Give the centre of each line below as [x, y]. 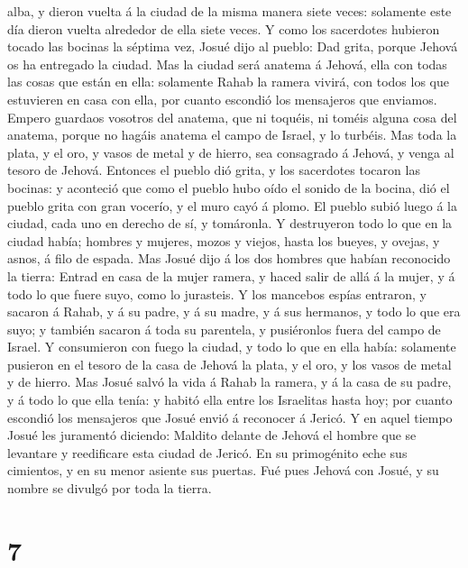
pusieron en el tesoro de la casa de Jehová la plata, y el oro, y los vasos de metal [229, 364]
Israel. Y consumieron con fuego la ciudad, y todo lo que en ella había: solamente [232, 347]
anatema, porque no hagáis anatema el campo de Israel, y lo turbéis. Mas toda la [232, 135]
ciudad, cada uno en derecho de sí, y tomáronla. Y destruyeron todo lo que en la [230, 223]
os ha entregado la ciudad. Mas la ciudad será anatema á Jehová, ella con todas [227, 64]
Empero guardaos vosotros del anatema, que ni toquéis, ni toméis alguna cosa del [232, 117]
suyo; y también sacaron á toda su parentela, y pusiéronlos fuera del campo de [224, 329]
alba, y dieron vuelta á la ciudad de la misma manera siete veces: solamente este [229, 11]
